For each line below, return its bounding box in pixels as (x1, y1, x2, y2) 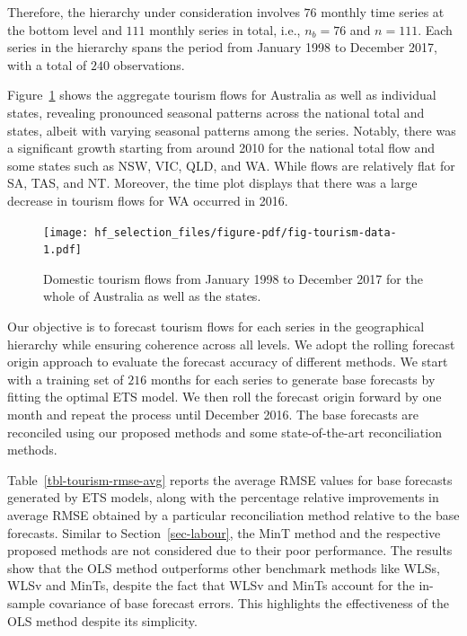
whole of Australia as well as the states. (43, 287, 261, 305)
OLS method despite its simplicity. (7, 611, 198, 630)
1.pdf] (43, 243, 82, 257)
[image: (43, 225, 89, 239)
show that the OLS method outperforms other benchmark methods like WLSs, (7, 558, 440, 577)
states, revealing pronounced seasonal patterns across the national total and (7, 102, 425, 121)
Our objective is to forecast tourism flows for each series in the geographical (7, 317, 425, 336)
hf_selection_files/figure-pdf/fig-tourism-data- (94, 225, 397, 239)
